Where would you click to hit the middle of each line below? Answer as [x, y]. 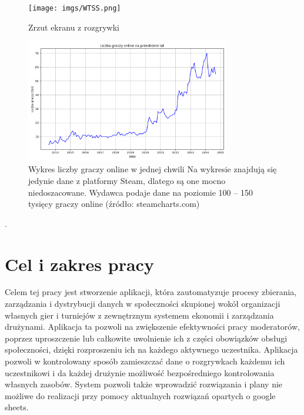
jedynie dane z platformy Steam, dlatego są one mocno [127, 180]
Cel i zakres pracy [79, 264]
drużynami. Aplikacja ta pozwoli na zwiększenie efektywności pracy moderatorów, [152, 327]
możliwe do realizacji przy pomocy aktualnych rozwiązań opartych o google [140, 395]
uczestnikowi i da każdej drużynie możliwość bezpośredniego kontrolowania [140, 372]
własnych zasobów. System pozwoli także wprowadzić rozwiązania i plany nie [144, 384]
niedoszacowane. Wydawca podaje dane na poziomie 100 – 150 [141, 192]
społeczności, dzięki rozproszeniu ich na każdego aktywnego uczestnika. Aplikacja [151, 349]
